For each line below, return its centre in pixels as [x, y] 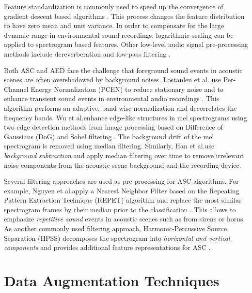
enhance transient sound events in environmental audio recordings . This [112, 98]
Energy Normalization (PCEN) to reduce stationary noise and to [127, 89]
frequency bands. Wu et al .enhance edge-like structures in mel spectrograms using [126, 117]
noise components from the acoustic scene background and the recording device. [123, 165]
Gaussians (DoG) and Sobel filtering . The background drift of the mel [109, 136]
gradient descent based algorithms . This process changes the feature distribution [124, 16]
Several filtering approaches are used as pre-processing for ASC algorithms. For [121, 181]
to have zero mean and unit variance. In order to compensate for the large [114, 25]
